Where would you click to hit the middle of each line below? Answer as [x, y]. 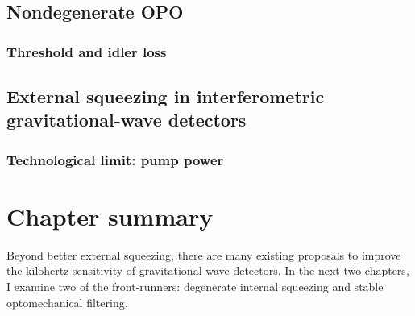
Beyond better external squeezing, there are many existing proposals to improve [204, 254]
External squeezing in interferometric [166, 96]
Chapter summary [110, 216]
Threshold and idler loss [87, 51]
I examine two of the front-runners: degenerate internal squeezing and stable [195, 286]
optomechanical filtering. [67, 302]
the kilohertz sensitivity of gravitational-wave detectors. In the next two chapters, [208, 270]
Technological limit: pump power [115, 159]
